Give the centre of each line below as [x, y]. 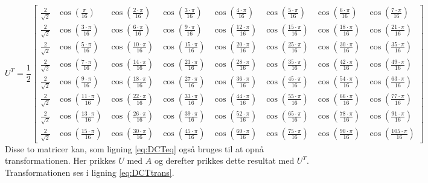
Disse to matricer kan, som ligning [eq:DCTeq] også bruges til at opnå [134, 148]
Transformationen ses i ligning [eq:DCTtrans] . [90, 172]
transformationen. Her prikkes [60, 160]
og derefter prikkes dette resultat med [224, 160]
